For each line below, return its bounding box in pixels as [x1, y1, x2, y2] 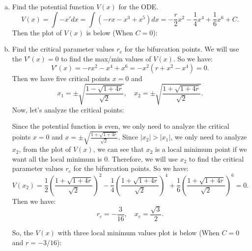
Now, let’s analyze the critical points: [12, 104, 124, 114]
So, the [12, 227, 33, 237]
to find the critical [189, 153, 244, 164]
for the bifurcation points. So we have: [73, 163, 189, 173]
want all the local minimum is [12, 153, 102, 164]
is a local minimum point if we [155, 144, 247, 154]
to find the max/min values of [61, 53, 151, 63]
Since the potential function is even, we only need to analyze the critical [12, 121, 229, 131]
